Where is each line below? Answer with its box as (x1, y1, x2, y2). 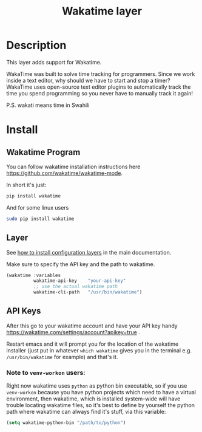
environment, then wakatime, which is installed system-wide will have (6, 395, 181, 402)
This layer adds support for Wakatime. (6, 58, 102, 66)
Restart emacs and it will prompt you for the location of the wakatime (6, 340, 179, 348)
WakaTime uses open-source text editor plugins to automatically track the (6, 83, 191, 91)
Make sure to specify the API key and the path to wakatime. (6, 260, 155, 268)
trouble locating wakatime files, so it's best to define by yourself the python (6, 402, 195, 409)
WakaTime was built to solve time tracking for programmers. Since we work (6, 70, 195, 77)
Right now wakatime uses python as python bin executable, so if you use (6, 382, 187, 389)
